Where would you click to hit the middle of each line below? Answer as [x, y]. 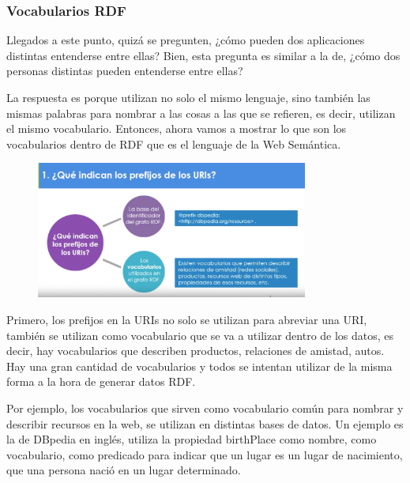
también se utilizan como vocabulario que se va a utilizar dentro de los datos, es [200, 335]
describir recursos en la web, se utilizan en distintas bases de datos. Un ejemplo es [205, 423]
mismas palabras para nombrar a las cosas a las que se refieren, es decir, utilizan [201, 113]
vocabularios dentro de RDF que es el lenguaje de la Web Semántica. [174, 143]
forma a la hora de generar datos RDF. [101, 381]
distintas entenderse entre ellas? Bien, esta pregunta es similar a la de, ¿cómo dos [203, 55]
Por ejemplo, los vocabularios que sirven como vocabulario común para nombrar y [205, 408]
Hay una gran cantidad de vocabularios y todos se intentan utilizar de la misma [199, 366]
